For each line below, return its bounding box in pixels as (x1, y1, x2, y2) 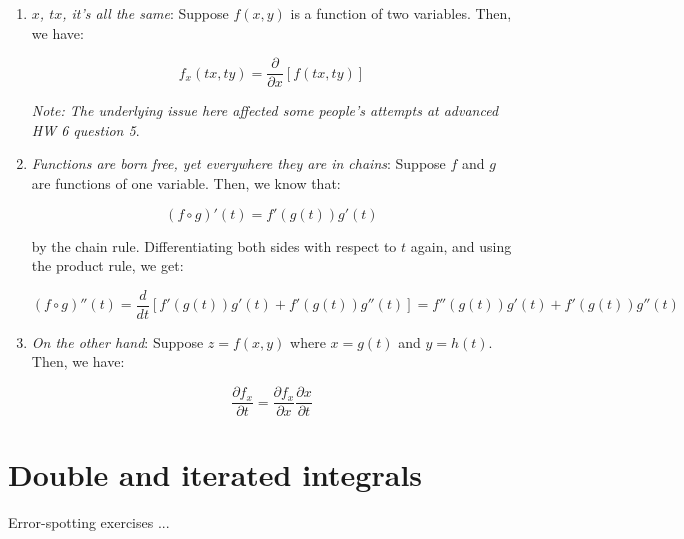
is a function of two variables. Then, (290, 3, 512, 23)
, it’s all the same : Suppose (62, 3, 229, 23)
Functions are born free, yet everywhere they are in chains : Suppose (31, 153, 446, 174)
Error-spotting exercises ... (8, 512, 170, 533)
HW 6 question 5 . (31, 119, 140, 140)
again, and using (410, 235, 512, 256)
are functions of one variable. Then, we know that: (31, 173, 341, 194)
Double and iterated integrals (8, 454, 423, 495)
